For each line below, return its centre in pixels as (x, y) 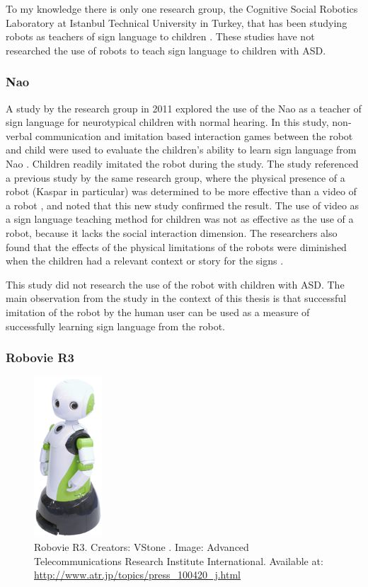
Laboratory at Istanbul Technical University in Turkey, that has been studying (177, 22)
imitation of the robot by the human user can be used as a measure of (158, 312)
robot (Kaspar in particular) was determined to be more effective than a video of (181, 191)
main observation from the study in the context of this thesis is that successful (176, 298)
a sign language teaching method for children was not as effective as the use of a (180, 219)
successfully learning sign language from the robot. (116, 326)
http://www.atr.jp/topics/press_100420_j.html (138, 575)
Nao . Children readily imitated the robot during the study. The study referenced (182, 163)
